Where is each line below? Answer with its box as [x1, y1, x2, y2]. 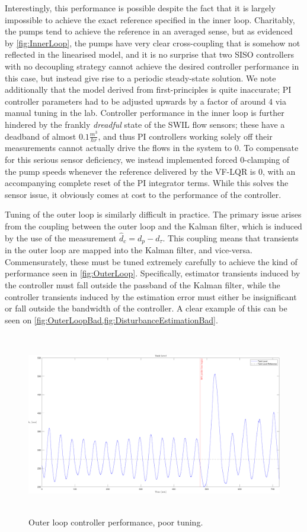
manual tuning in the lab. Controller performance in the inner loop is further [5, 106, 284, 119]
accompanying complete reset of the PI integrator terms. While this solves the [5, 177, 289, 189]
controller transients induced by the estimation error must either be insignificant [5, 290, 297, 303]
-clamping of [244, 153, 290, 165]
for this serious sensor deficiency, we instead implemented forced [5, 153, 238, 165]
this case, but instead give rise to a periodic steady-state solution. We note [5, 71, 276, 84]
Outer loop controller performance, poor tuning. [28, 516, 203, 528]
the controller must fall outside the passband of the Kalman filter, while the [5, 278, 280, 291]
